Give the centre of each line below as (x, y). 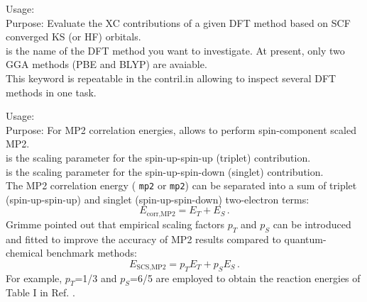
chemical (24, 253)
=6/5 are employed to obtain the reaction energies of (245, 278)
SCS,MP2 (151, 268)
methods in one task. (51, 92)
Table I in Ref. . (40, 292)
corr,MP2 (161, 214)
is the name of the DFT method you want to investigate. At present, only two (175, 50)
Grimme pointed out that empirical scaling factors (115, 224)
